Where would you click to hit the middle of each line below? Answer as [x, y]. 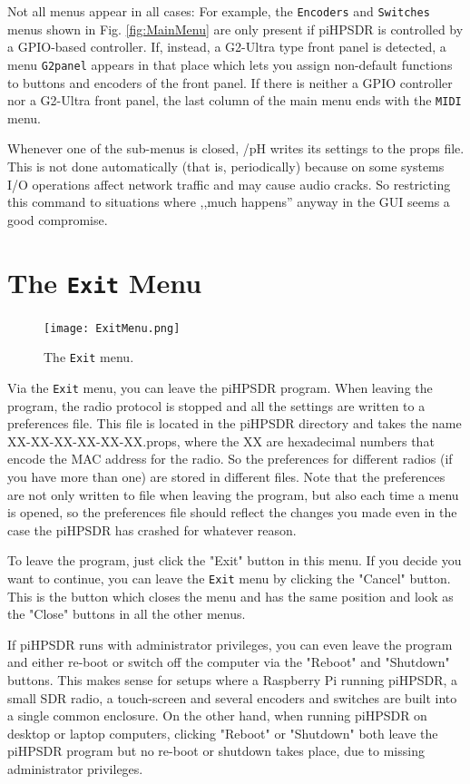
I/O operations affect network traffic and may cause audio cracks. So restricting [229, 184]
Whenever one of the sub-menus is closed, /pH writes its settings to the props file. [236, 148]
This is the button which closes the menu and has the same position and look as [230, 596]
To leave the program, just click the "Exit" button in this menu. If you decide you [235, 560]
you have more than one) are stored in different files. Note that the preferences [226, 476]
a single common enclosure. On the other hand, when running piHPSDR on [217, 715]
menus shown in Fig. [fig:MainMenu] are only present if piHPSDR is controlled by [235, 29]
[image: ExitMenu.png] [112, 328]
